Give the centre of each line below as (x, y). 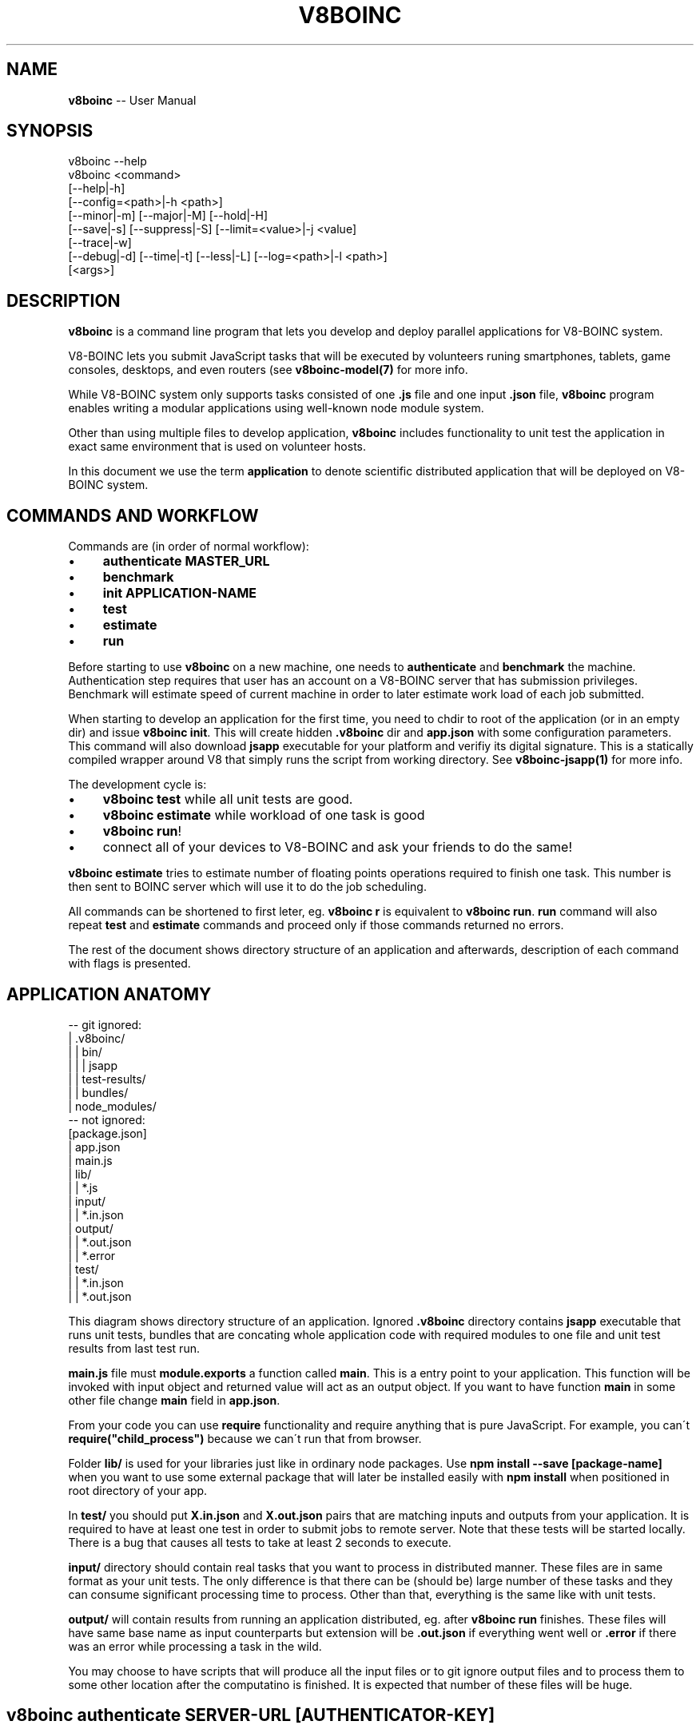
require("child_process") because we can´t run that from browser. (245, 1438)
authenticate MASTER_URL (186, 561)
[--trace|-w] (100, 243)
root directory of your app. (138, 1490)
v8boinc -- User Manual (132, 100)
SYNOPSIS (50, 131)
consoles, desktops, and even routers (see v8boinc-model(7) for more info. (268, 370)
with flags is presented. (129, 964)
